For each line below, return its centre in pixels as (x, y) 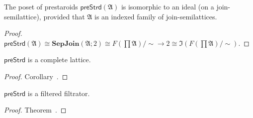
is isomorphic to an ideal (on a (168, 6)
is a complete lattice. (59, 59)
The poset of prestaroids (41, 6)
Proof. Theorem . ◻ (35, 110)
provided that (64, 16)
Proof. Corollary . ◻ (36, 76)
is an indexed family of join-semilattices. (156, 16)
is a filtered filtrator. (59, 93)
